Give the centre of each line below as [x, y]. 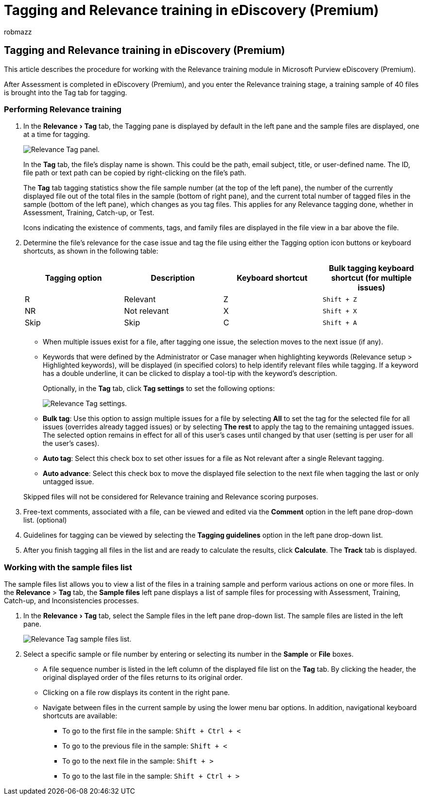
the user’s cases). [71, 443]
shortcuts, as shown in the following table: [91, 251]
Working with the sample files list [68, 567]
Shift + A [340, 323]
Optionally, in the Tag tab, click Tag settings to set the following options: [159, 389]
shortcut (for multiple [371, 278]
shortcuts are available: [80, 716]
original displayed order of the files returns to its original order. [143, 678]
